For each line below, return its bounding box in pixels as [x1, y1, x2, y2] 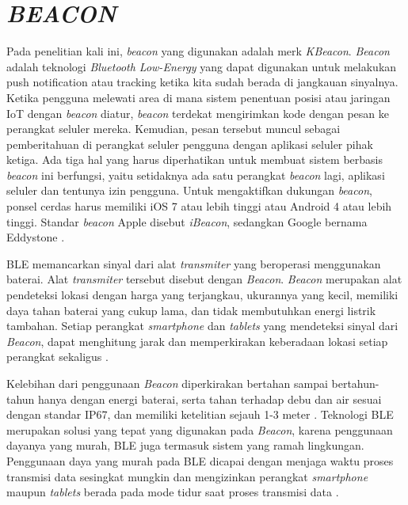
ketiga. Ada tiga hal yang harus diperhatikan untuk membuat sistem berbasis [6, 151, 383, 168]
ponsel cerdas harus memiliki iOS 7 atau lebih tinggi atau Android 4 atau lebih [6, 198, 392, 215]
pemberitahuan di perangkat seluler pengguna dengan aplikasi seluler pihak [6, 135, 373, 152]
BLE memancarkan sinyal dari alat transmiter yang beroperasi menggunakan [6, 255, 381, 271]
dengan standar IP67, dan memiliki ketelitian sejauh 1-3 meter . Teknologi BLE [6, 406, 394, 423]
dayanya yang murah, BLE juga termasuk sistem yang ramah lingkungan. [6, 437, 364, 454]
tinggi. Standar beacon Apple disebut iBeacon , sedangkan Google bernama [6, 213, 368, 230]
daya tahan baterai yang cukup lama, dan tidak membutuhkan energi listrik [6, 302, 376, 318]
